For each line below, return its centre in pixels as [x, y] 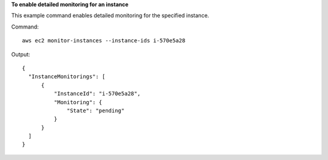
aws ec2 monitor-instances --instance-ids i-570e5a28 [104, 41]
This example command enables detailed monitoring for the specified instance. [110, 16]
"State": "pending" [96, 110]
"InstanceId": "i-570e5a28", [97, 94]
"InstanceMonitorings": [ [67, 77]
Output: [21, 54]
